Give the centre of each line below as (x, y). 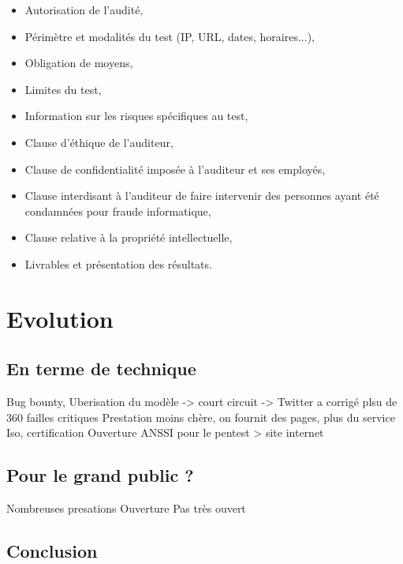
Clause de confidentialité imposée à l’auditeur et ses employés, (175, 169)
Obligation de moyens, (79, 63)
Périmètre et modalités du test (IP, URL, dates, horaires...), (170, 36)
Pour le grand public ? (100, 475)
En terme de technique (101, 368)
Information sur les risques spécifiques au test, (136, 116)
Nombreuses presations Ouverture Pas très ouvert (126, 508)
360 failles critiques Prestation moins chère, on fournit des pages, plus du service (201, 417)
